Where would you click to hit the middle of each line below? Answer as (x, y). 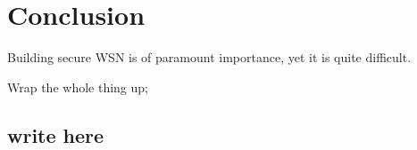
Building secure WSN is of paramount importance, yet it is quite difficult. (209, 57)
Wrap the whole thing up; (78, 87)
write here (56, 134)
